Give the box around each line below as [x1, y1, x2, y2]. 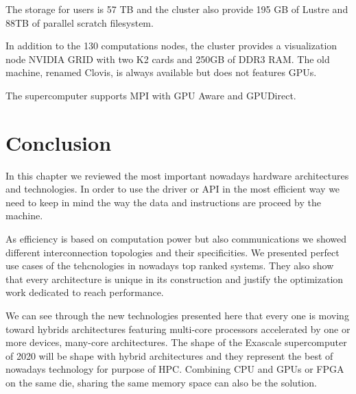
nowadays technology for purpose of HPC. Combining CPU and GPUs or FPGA [5, 362, 344, 376]
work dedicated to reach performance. [5, 285, 164, 299]
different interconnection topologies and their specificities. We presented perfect [5, 245, 340, 259]
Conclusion [5, 128, 112, 156]
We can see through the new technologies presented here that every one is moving [5, 308, 349, 323]
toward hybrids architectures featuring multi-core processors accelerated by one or [5, 321, 351, 336]
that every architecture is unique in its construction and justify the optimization [5, 271, 344, 286]
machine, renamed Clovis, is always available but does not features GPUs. [5, 65, 317, 79]
